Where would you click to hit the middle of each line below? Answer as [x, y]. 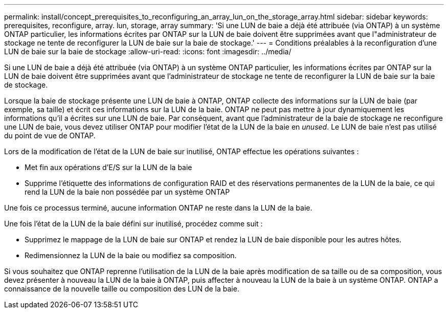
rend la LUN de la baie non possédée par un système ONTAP [127, 192]
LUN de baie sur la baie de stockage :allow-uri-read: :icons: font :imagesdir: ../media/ [148, 51]
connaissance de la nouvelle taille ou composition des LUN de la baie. [122, 289]
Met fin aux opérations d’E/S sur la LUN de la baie [108, 167]
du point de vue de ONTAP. [50, 135]
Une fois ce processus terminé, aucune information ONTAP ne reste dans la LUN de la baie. [158, 208]
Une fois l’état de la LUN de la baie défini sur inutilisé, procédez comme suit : [133, 224]
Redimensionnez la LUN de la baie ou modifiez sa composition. [131, 255]
